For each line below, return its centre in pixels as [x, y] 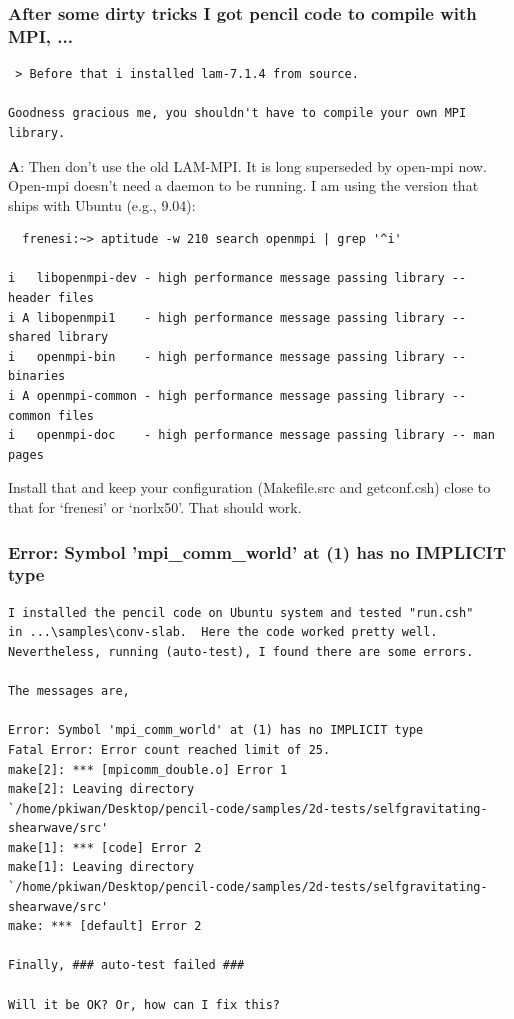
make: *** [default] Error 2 [105, 926]
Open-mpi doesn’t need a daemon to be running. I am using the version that [243, 185]
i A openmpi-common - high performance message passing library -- [237, 396]
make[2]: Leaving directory [101, 789]
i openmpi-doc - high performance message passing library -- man [251, 435]
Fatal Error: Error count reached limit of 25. [169, 749]
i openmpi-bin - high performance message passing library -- [237, 356]
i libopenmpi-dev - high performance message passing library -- [237, 278]
